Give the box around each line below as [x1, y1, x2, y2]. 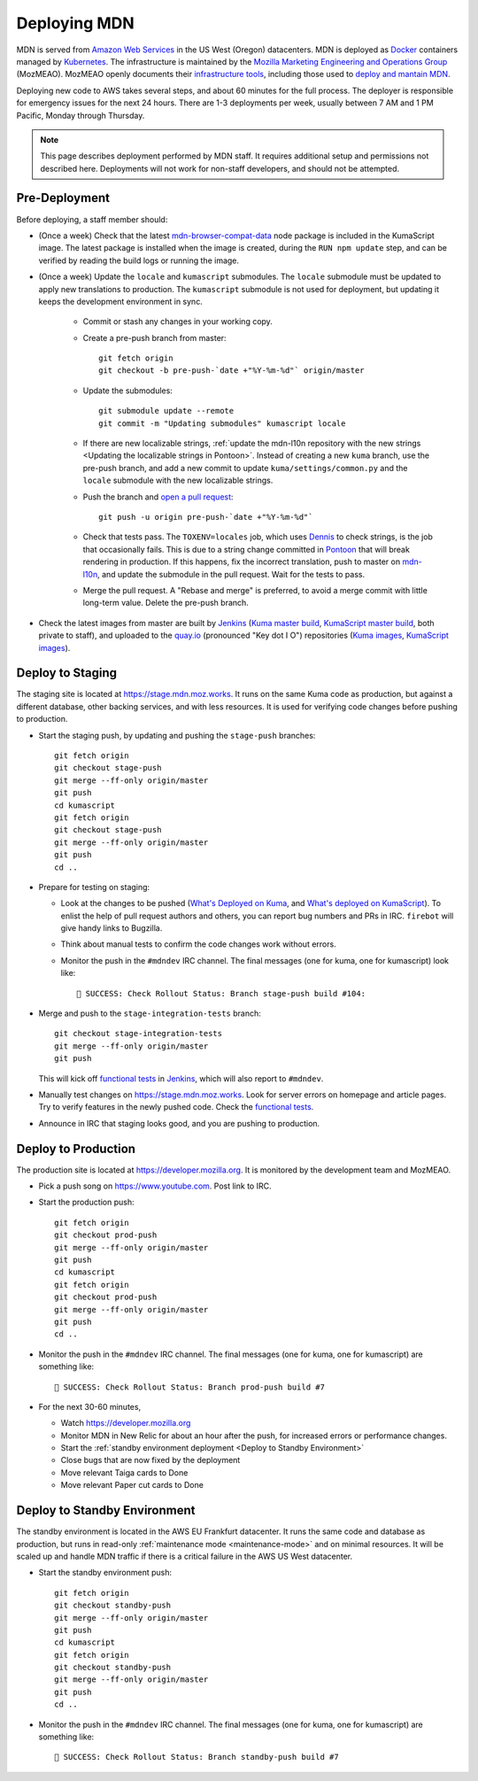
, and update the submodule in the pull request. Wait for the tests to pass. [97, 569, 366, 579]
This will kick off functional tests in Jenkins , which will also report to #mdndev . [38, 1072, 324, 1084]
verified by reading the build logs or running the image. [38, 255, 239, 266]
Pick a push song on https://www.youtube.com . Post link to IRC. [38, 1181, 272, 1191]
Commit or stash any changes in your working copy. [82, 316, 274, 327]
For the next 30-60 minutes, [38, 1401, 142, 1412]
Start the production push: [38, 1196, 135, 1208]
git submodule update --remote [98, 406, 235, 416]
